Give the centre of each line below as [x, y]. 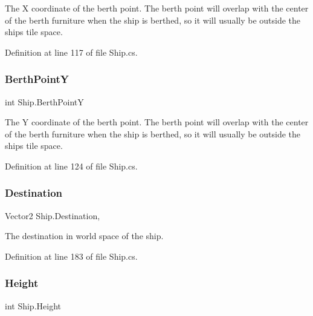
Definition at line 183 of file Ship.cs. [71, 256]
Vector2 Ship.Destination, [53, 215]
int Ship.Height [33, 305]
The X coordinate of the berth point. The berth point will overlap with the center [157, 8]
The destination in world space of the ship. [84, 236]
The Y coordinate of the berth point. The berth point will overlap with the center [157, 122]
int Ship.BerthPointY [44, 101]
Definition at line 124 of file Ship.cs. [71, 166]
